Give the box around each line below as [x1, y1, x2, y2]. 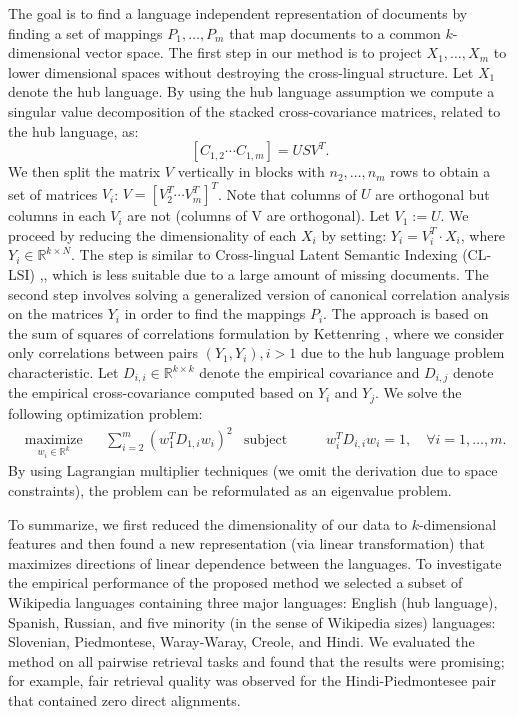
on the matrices [8, 303, 103, 324]
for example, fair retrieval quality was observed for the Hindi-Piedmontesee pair [8, 670, 496, 691]
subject [243, 433, 288, 448]
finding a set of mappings [8, 22, 163, 43]
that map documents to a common [229, 22, 441, 43]
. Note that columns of [217, 183, 357, 204]
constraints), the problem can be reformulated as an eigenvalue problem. [8, 480, 452, 501]
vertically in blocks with [177, 161, 325, 182]
